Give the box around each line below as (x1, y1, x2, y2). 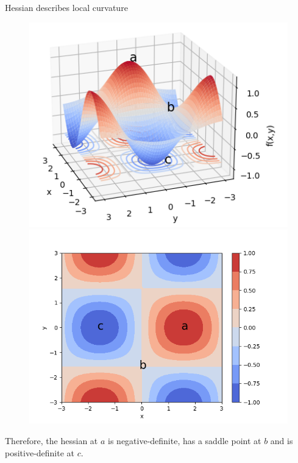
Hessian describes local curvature (5, 1, 128, 13)
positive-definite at (5, 446, 75, 459)
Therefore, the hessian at (5, 434, 98, 447)
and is (270, 434, 293, 447)
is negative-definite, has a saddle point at (108, 434, 261, 447)
